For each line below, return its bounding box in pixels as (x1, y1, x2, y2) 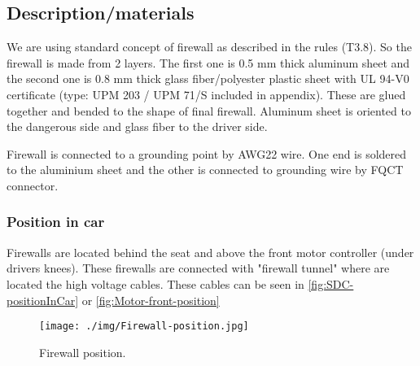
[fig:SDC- (308, 275, 354, 292)
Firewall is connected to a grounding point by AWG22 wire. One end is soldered (7, 145, 407, 162)
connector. (7, 176, 59, 194)
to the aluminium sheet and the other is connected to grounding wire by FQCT (7, 161, 404, 178)
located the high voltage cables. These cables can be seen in (7, 275, 304, 292)
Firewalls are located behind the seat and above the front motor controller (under (7, 243, 414, 260)
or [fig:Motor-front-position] (81, 291, 220, 308)
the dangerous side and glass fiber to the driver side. (7, 118, 268, 135)
